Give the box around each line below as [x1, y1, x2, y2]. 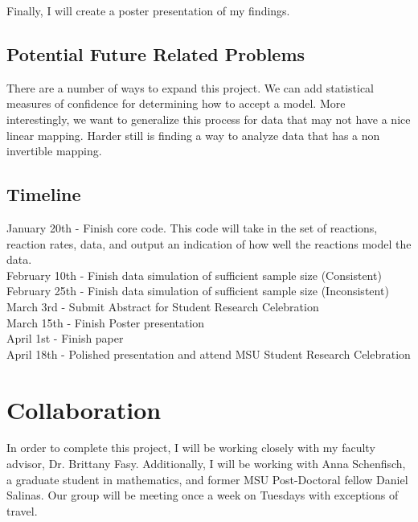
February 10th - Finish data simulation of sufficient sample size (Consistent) [6, 266, 382, 283]
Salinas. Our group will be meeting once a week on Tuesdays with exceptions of [6, 487, 399, 504]
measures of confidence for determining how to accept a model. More [6, 95, 346, 112]
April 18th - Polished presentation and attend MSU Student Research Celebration [6, 345, 411, 362]
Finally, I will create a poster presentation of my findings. [6, 2, 290, 18]
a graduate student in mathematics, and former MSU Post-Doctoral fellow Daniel [6, 471, 408, 487]
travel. [6, 502, 38, 519]
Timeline [6, 182, 81, 207]
